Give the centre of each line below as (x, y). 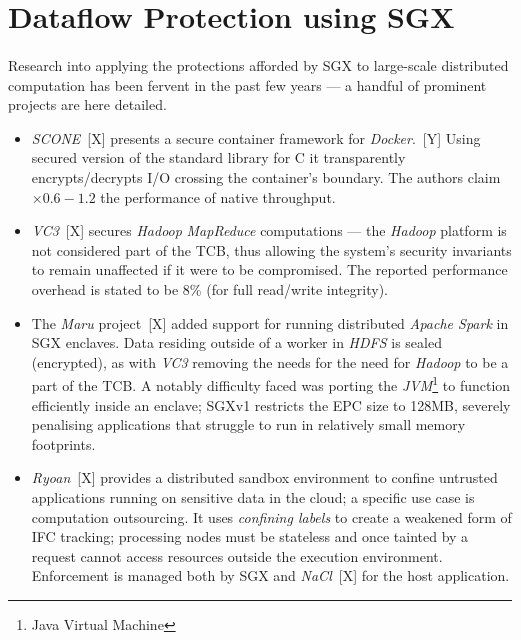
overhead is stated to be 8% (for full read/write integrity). (209, 288)
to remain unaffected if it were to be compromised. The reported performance (269, 269)
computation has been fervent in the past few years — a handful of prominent (247, 84)
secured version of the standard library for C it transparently (218, 157)
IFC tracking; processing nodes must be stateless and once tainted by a (250, 536)
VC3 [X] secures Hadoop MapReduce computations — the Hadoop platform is (269, 230)
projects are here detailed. (87, 104)
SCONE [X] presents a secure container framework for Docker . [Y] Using (256, 137)
